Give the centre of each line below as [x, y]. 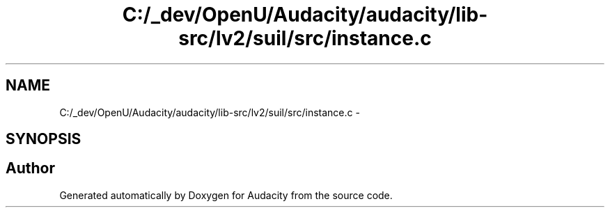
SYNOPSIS [44, 139]
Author [30, 168]
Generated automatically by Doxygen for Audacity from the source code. [226, 195]
